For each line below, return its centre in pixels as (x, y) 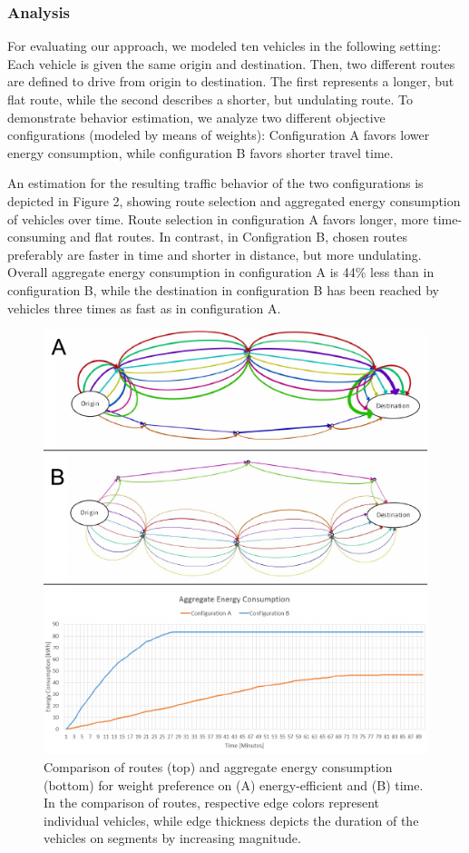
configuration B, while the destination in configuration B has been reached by (223, 289)
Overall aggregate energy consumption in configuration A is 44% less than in (221, 272)
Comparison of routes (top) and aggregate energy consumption (218, 767)
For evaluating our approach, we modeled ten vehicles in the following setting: (225, 46)
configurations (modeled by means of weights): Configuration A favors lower (219, 135)
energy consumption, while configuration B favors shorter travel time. (200, 152)
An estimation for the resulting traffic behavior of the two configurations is (215, 183)
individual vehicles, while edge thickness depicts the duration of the (231, 820)
